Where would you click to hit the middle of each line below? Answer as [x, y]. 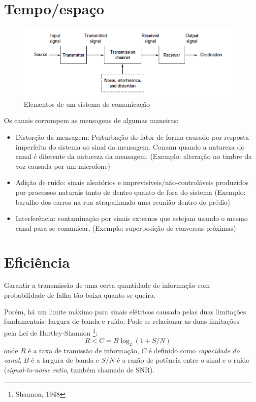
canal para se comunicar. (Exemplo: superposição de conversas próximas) [126, 228]
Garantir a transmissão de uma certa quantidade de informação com [107, 285]
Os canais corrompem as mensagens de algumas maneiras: [91, 120]
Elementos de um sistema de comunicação [87, 104]
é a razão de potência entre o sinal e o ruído [183, 360]
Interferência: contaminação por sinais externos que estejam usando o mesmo [131, 218]
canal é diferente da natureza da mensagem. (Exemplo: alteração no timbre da [134, 156]
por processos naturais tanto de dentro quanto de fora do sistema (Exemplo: [130, 192]
